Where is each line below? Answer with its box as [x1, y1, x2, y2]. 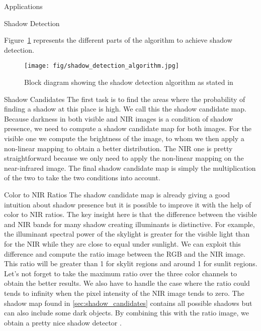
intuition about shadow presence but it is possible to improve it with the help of [4, 199, 251, 209]
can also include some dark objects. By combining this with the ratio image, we [4, 307, 249, 318]
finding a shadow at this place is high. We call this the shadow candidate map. [4, 103, 246, 114]
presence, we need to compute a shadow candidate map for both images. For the [4, 123, 252, 134]
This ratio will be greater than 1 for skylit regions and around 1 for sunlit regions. [4, 258, 257, 269]
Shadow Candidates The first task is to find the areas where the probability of [4, 93, 245, 104]
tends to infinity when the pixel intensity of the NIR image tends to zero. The [4, 287, 244, 298]
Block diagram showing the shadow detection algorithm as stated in [24, 77, 233, 87]
